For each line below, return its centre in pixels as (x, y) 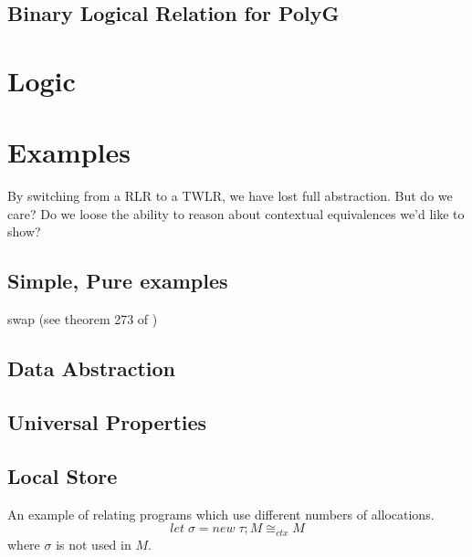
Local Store (63, 475)
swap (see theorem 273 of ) (83, 319)
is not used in (94, 544)
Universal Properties (107, 422)
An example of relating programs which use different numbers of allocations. (221, 514)
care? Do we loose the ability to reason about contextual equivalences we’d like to (236, 213)
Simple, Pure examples (118, 281)
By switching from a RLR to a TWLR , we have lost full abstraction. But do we (230, 196)
